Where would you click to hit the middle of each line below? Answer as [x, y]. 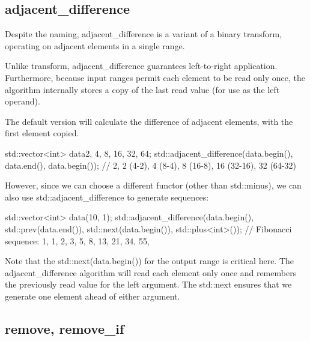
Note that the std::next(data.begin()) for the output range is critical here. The [150, 261]
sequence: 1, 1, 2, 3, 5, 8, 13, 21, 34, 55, [77, 240]
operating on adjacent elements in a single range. [95, 45]
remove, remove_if [65, 328]
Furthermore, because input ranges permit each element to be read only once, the [155, 77]
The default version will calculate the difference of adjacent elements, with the [149, 121]
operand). [23, 101]
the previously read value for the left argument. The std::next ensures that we [148, 284]
